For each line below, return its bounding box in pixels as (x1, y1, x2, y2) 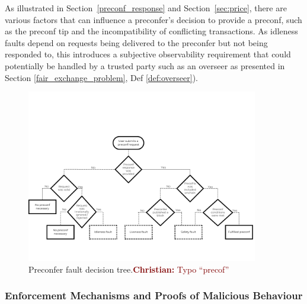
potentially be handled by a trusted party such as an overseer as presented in (5, 59, 285, 72)
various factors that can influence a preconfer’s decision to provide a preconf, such (5, 13, 302, 25)
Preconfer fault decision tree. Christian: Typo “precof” (28, 263, 229, 275)
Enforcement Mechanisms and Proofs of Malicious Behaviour (5, 288, 303, 303)
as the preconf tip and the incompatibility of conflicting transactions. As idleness (5, 25, 298, 37)
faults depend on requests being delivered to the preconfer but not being (5, 36, 268, 48)
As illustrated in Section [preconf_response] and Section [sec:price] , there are (5, 2, 287, 14)
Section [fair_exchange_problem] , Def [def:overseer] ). (5, 71, 198, 83)
